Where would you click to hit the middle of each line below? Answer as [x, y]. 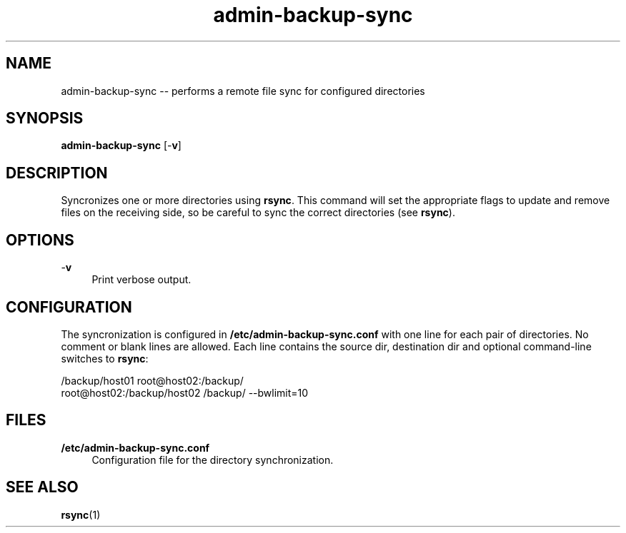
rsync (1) [81, 514]
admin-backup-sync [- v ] [121, 146]
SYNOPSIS [45, 118]
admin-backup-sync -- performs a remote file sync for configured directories [243, 91]
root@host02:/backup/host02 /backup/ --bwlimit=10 [185, 392]
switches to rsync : [105, 358]
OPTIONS [40, 240]
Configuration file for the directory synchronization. [213, 460]
